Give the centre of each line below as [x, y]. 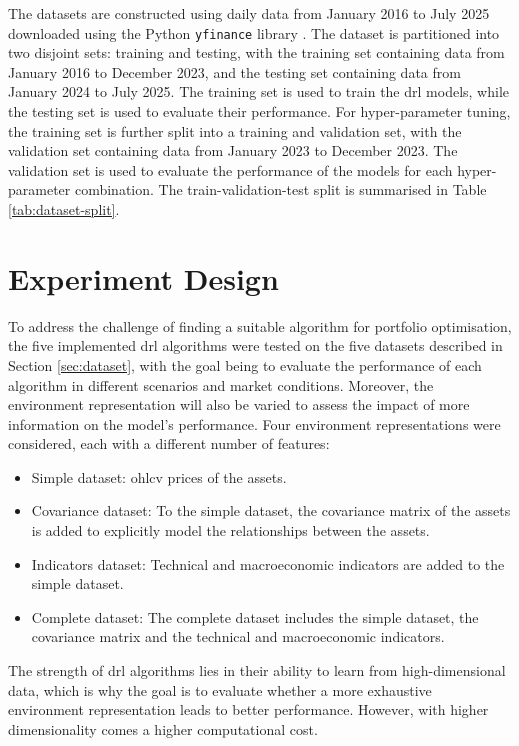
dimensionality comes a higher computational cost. [163, 728]
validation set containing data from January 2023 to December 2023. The [233, 150]
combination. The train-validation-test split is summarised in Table [280, 189]
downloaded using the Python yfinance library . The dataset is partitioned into [254, 32]
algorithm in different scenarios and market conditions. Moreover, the [221, 384]
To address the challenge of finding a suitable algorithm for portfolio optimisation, [260, 325]
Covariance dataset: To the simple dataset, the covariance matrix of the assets [271, 510]
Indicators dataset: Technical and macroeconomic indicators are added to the [268, 563]
